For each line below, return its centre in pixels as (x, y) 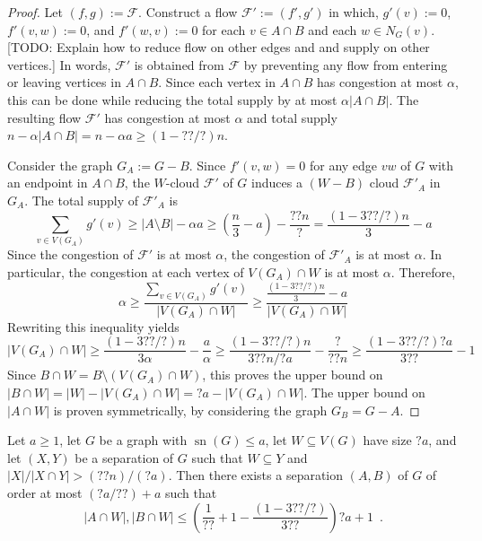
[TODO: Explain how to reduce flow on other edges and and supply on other (219, 47)
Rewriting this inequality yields (93, 326)
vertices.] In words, (59, 64)
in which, (354, 12)
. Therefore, (423, 271)
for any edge (343, 165)
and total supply (292, 117)
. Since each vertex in (217, 82)
